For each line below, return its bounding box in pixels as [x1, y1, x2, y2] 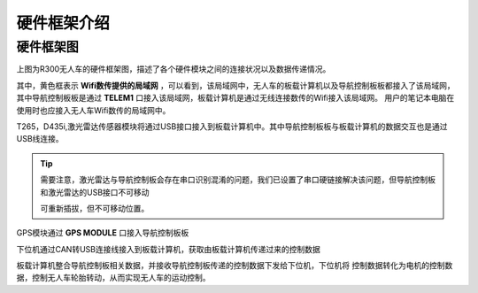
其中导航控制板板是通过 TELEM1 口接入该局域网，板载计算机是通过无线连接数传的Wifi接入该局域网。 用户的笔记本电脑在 [16, 93, 455, 104]
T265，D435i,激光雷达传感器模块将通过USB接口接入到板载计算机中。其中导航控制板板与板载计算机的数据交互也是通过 [16, 120, 448, 132]
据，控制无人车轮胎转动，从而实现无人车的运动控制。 [16, 273, 211, 283]
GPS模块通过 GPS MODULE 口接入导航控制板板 [16, 227, 189, 238]
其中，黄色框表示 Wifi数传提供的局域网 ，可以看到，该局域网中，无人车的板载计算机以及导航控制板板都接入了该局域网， [16, 80, 455, 90]
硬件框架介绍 [16, 13, 111, 33]
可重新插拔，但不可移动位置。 [40, 203, 150, 213]
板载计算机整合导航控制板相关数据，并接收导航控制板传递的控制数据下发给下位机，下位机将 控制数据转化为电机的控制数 [16, 260, 453, 271]
